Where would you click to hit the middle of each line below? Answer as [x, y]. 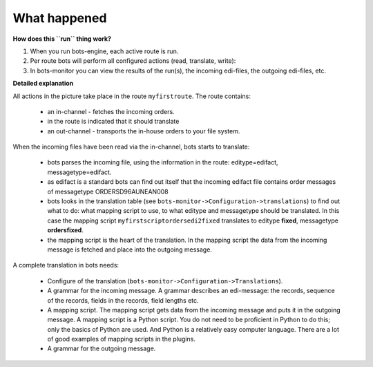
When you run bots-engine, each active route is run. [104, 51]
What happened [60, 18]
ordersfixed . [66, 230]
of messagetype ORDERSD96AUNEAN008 [108, 191]
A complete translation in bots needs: [66, 265]
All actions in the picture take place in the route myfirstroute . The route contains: [132, 96]
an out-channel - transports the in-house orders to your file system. [144, 131]
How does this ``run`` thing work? [62, 39]
